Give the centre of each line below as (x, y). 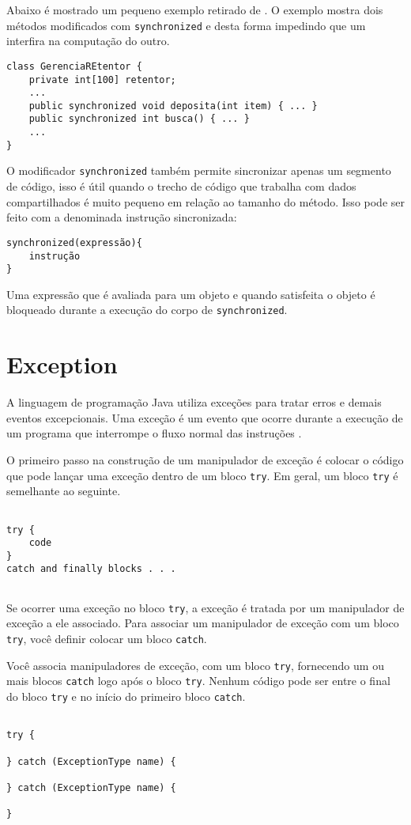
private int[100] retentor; (102, 79)
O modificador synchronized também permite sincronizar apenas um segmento (199, 170)
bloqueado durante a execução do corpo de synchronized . (147, 310)
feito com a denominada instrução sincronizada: (122, 217)
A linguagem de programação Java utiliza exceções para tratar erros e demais (194, 402)
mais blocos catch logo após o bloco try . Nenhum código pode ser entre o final (198, 681)
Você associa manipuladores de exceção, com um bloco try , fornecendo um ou (195, 665)
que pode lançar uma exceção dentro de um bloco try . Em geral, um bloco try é (202, 475)
